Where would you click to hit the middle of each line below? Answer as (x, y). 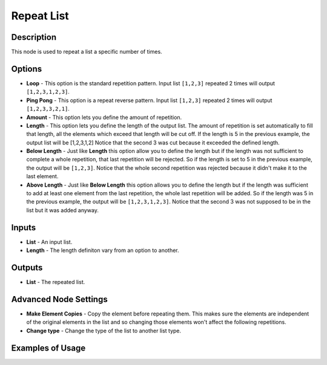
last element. (42, 176)
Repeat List (40, 16)
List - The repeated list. (56, 282)
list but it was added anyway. (63, 210)
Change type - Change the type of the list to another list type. (104, 331)
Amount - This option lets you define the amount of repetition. (104, 117)
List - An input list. (49, 242)
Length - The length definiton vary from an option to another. (103, 250)
